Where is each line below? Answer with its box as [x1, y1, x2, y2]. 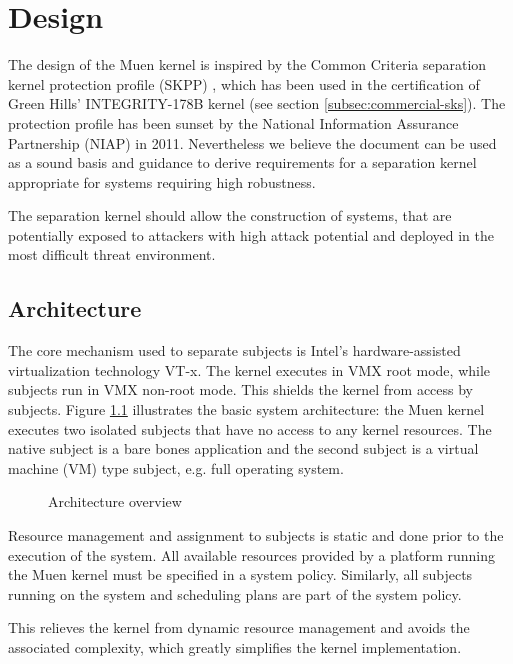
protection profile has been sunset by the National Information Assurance [8, 112, 459, 133]
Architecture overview [48, 491, 182, 512]
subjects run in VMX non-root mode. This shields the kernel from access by [8, 379, 474, 400]
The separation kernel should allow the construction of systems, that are [8, 205, 452, 226]
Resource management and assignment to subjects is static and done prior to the [8, 525, 504, 546]
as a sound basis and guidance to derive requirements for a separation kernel [8, 152, 477, 173]
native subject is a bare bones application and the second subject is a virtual [8, 438, 479, 459]
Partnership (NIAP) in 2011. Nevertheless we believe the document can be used [8, 132, 497, 153]
